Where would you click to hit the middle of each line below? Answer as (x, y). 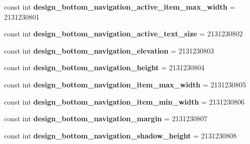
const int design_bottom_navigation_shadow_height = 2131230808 (120, 135)
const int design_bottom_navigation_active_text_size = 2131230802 (123, 34)
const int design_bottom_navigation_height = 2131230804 (104, 67)
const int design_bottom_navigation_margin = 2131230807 (106, 118)
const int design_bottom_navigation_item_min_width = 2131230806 (124, 101)
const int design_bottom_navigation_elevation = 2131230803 (109, 50)
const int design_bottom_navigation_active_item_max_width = (120, 7)
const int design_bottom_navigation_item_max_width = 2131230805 (125, 84)
